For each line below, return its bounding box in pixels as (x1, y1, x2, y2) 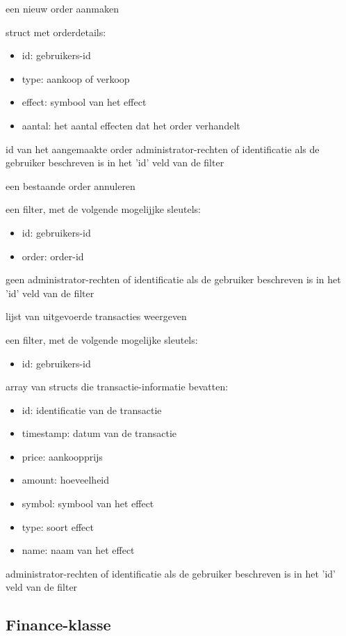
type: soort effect (22, 519, 94, 534)
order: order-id (22, 248, 84, 263)
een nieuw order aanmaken (6, 1, 120, 15)
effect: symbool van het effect (22, 95, 147, 109)
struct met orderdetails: (6, 24, 106, 39)
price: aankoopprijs (22, 449, 103, 463)
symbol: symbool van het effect (22, 496, 154, 511)
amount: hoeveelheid (22, 472, 110, 487)
